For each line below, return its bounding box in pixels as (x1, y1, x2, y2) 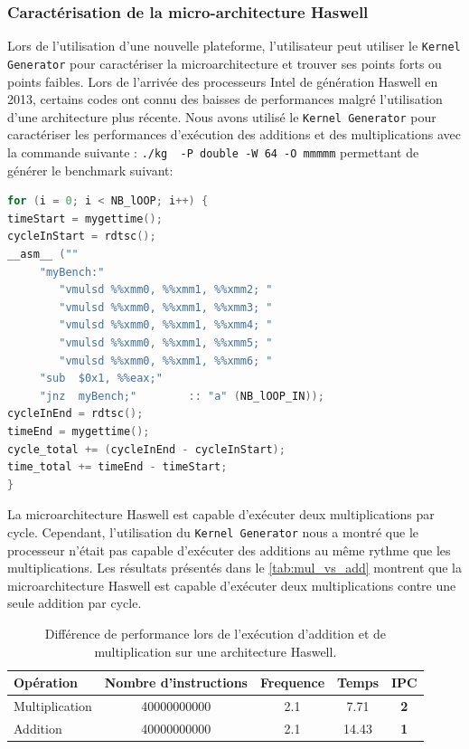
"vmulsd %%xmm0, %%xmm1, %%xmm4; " (59, 318, 273, 332)
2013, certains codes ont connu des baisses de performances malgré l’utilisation (7, 90, 443, 109)
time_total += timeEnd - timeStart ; (7, 460, 228, 474)
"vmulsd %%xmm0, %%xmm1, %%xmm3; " (59, 300, 273, 314)
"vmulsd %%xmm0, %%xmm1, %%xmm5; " (59, 336, 273, 349)
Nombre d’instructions (104, 673, 248, 692)
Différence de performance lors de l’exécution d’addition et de (44, 623, 387, 642)
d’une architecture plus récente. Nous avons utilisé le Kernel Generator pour (7, 107, 436, 126)
